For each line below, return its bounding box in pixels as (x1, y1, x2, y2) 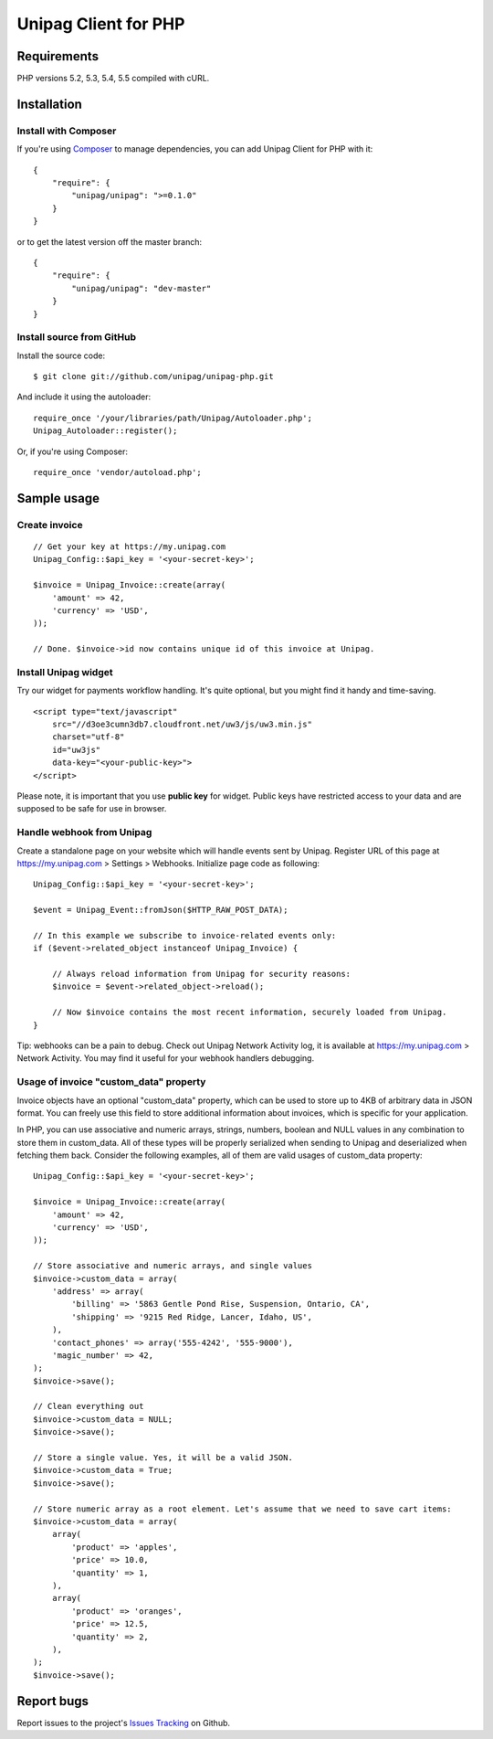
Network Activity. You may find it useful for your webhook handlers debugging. (16, 1053, 315, 1064)
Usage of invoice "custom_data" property (16, 1076, 206, 1088)
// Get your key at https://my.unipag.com (33, 541, 226, 552)
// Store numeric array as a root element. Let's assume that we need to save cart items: (33, 1503, 452, 1514)
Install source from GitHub (16, 331, 137, 344)
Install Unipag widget (16, 665, 113, 678)
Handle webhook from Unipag (16, 826, 152, 839)
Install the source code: (16, 350, 105, 361)
